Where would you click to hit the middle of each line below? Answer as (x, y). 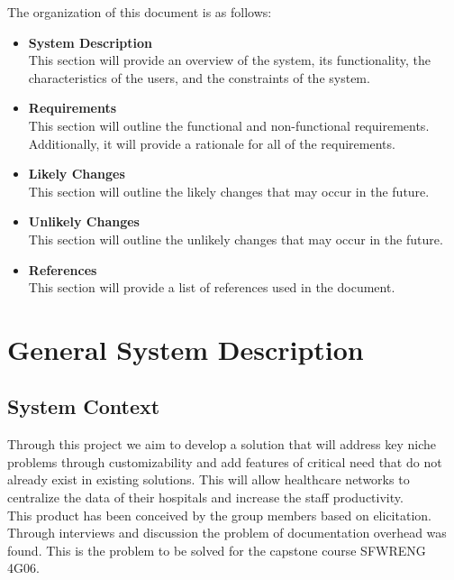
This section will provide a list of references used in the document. (212, 287)
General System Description (186, 349)
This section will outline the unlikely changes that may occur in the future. (236, 239)
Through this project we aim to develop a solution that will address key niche (222, 444)
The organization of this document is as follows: (140, 12)
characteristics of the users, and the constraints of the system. (199, 77)
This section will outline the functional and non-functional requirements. (229, 125)
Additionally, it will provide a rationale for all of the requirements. (212, 143)
